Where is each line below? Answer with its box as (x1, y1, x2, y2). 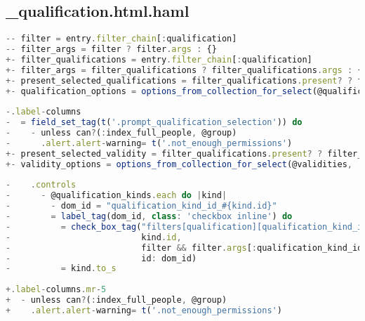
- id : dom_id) (6, 253, 197, 263)
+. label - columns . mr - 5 (6, 284, 107, 295)
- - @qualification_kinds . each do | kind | (6, 190, 227, 201)
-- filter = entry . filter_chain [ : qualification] (6, 34, 237, 44)
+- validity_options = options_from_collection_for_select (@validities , (6, 159, 353, 169)
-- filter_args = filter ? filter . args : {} (6, 44, 217, 55)
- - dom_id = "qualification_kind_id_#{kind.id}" (6, 201, 277, 211)
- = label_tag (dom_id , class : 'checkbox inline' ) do (6, 211, 293, 222)
